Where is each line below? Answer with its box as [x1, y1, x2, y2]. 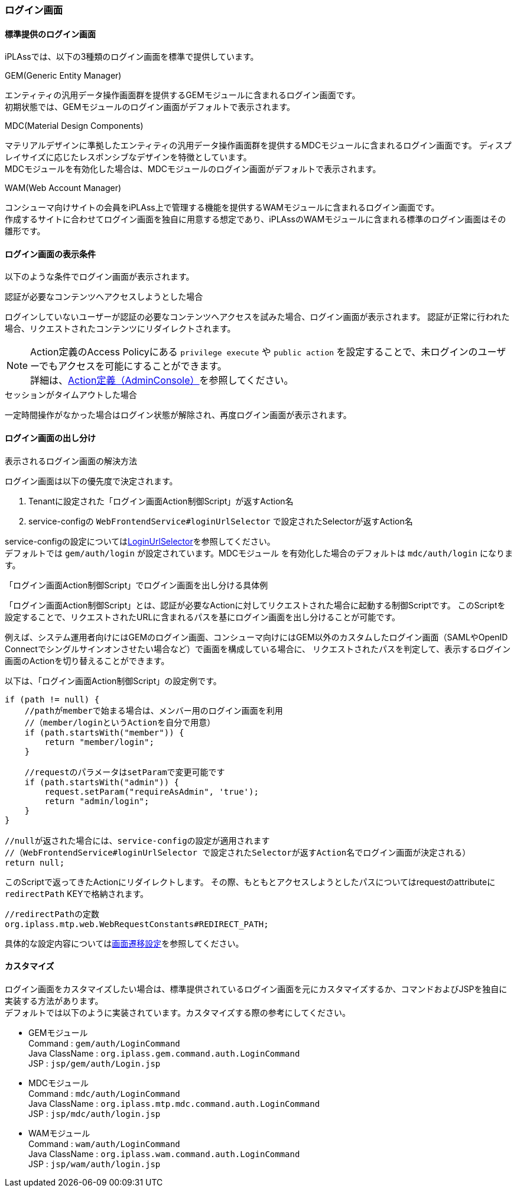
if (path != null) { [5, 694, 100, 704]
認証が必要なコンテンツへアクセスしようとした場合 [5, 291, 203, 302]
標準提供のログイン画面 [5, 28, 96, 39]
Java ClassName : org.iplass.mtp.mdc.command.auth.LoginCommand [28, 1098, 320, 1109]
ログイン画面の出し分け [5, 433, 96, 443]
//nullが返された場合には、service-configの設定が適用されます [5, 835, 270, 846]
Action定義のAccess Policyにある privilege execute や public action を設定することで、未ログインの [30, 346, 478, 358]
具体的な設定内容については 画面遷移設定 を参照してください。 [5, 938, 244, 948]
